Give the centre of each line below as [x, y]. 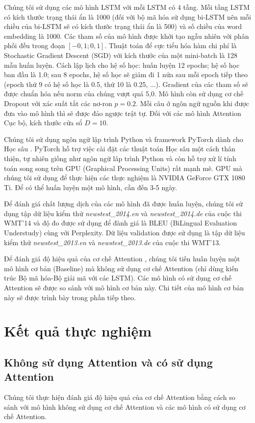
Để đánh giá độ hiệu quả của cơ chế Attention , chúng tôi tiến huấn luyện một [122, 259]
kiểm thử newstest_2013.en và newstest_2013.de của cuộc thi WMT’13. [113, 242]
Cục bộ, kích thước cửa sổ [43, 123]
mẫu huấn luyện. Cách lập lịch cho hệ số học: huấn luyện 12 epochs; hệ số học [122, 65]
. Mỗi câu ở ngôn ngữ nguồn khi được [192, 103]
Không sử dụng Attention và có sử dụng [108, 362]
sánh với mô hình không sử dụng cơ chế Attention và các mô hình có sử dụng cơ [125, 407]
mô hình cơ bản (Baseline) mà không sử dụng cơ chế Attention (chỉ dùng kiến [121, 268]
